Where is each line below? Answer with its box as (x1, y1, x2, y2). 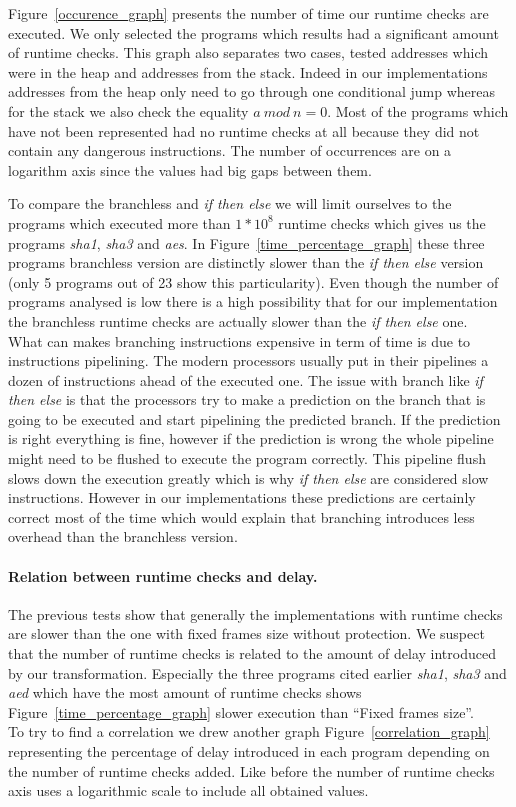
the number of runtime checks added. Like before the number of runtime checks (8, 760, 495, 781)
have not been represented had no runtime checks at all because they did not (8, 120, 480, 141)
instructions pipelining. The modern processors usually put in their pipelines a (8, 350, 489, 371)
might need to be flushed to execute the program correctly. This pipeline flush (8, 448, 486, 469)
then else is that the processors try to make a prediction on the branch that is (8, 389, 486, 410)
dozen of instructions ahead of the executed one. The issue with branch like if (8, 369, 483, 390)
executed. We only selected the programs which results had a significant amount (8, 22, 499, 43)
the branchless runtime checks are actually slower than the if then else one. (8, 310, 468, 331)
